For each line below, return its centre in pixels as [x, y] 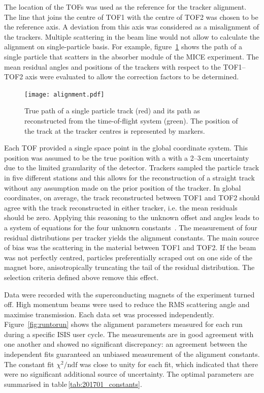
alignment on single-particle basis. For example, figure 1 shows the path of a [123, 47]
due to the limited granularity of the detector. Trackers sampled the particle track [132, 168]
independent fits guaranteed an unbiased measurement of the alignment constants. [132, 354]
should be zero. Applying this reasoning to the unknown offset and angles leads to [132, 217]
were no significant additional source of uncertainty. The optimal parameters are [129, 374]
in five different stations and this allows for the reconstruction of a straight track [129, 177]
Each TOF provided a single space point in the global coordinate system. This [126, 148]
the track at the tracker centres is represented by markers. [115, 130]
